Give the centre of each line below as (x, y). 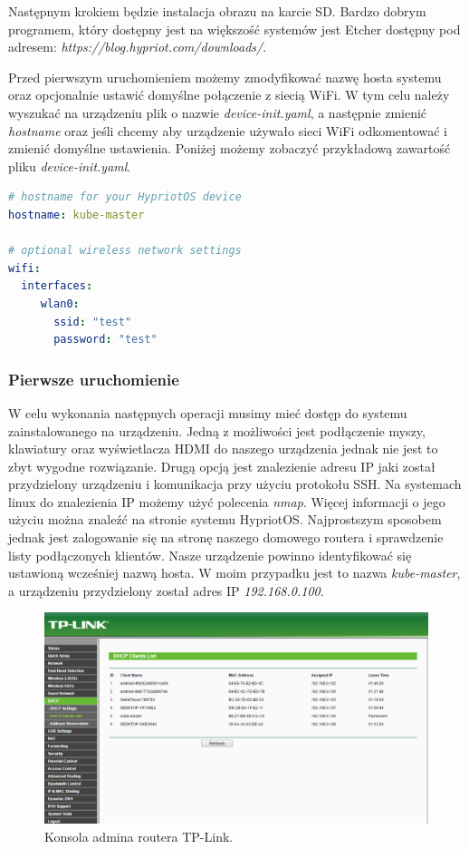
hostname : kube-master (77, 215)
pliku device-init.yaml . (70, 166)
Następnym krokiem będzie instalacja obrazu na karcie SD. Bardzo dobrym (217, 11)
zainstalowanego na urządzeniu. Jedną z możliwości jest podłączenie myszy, (217, 430)
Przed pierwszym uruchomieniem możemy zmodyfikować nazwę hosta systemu (225, 77)
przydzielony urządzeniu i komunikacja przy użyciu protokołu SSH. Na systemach (235, 484)
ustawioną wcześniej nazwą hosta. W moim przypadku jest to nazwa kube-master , (234, 573)
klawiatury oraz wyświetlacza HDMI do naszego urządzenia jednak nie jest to (223, 449)
